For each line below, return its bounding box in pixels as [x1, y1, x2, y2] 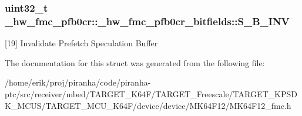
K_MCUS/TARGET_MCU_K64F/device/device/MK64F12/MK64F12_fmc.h [5, 99, 291, 111]
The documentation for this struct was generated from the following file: [5, 56, 265, 69]
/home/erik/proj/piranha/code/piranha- [5, 76, 151, 88]
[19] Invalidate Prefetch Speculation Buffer [5, 37, 158, 49]
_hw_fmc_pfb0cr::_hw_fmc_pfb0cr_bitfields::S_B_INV [5, 13, 290, 28]
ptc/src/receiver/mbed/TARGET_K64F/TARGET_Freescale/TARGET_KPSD [5, 87, 297, 100]
